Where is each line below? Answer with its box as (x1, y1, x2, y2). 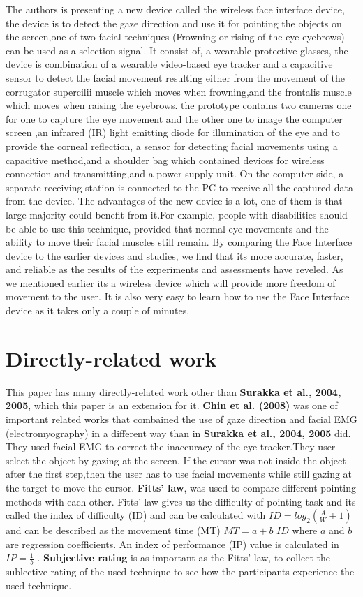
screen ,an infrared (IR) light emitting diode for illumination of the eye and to (6, 125, 340, 140)
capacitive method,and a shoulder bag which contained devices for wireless (6, 152, 325, 167)
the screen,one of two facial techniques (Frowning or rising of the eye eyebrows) (6, 29, 345, 44)
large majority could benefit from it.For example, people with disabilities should (6, 207, 348, 221)
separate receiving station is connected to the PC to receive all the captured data (6, 179, 353, 194)
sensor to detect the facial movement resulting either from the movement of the (6, 70, 346, 84)
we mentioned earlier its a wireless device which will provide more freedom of (6, 275, 336, 290)
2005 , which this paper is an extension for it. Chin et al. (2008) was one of (6, 398, 338, 413)
